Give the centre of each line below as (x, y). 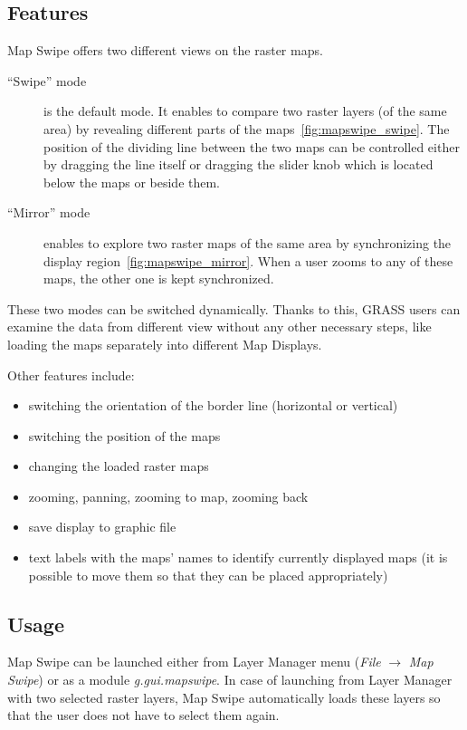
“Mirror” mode (49, 212)
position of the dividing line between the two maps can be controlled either (252, 146)
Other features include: (71, 375)
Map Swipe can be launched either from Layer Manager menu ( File (194, 662)
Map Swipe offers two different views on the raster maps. (165, 50)
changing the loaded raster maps (119, 466)
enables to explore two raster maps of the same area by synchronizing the (248, 242)
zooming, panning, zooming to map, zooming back (168, 496)
